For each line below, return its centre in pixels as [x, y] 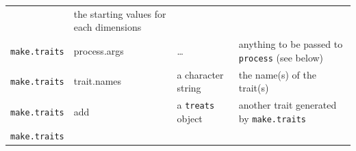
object [190, 118]
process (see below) [281, 57]
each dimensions [107, 27]
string [189, 88]
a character [200, 74]
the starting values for [120, 13]
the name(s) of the [277, 74]
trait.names [98, 81]
